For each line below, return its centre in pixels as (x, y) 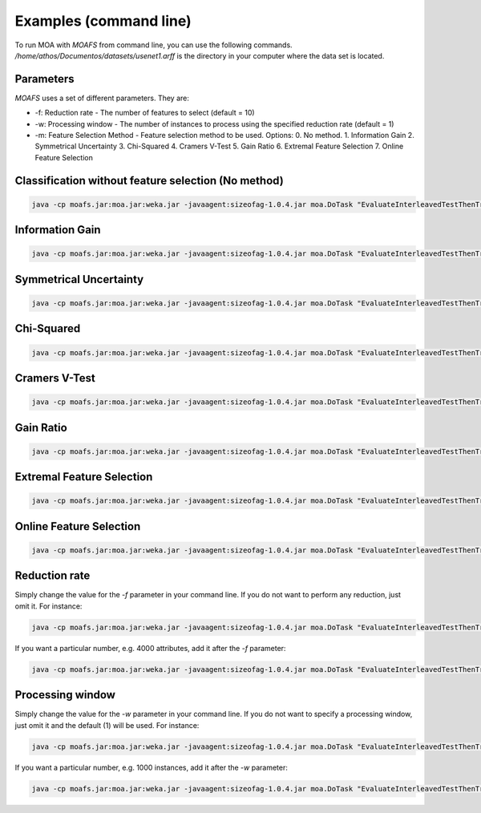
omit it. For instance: (49, 606)
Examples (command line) (103, 21)
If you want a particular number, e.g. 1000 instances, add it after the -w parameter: (151, 767)
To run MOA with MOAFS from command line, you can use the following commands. (154, 45)
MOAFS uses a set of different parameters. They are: (102, 98)
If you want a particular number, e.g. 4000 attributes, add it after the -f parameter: (150, 648)
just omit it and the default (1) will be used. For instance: (107, 725)
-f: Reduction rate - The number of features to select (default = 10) (145, 113)
